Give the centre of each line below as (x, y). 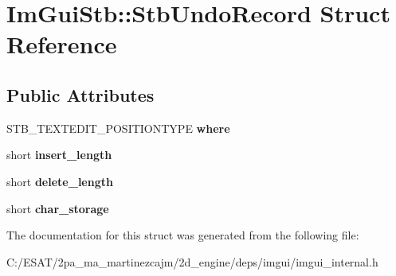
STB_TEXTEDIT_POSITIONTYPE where (118, 128)
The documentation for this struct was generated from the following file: (183, 235)
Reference (62, 44)
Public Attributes (80, 94)
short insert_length (59, 155)
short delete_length (60, 181)
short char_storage (58, 208)
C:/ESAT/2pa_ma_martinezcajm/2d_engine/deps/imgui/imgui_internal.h (192, 261)
